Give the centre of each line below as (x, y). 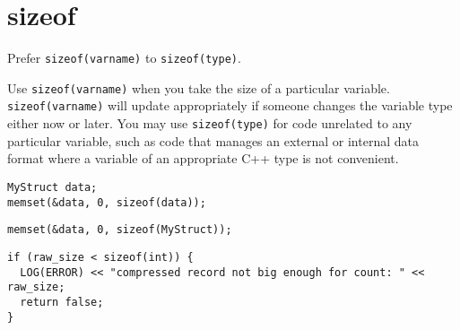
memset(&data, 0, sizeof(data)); (107, 202)
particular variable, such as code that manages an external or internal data (213, 140)
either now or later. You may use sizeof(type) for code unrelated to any (210, 123)
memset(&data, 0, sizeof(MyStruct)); (120, 230)
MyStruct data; (52, 187)
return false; (62, 302)
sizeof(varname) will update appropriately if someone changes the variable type (230, 105)
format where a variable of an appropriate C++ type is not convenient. (203, 158)
